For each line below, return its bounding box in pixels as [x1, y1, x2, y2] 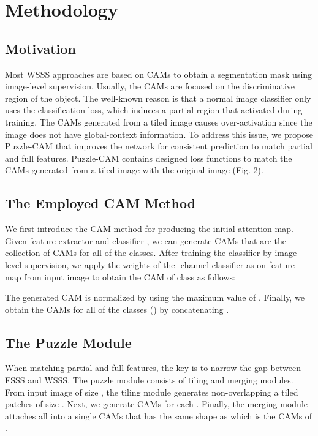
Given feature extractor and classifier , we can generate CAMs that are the [5, 234, 287, 247]
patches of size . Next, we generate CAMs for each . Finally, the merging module [5, 397, 308, 410]
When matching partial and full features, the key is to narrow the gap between [5, 361, 301, 374]
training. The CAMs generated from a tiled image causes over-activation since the [5, 115, 312, 128]
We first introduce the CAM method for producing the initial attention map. [5, 222, 293, 235]
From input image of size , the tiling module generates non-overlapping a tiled [5, 385, 298, 398]
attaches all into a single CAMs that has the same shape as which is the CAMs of [5, 409, 312, 422]
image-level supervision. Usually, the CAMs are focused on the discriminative [5, 80, 295, 92]
